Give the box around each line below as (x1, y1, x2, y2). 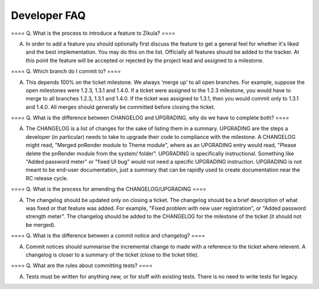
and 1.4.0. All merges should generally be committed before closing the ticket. (25, 103, 216, 111)
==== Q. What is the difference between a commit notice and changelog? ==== (11, 232, 206, 239)
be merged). (25, 221, 56, 228)
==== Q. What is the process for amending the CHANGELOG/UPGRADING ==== (11, 186, 207, 193)
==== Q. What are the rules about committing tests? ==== (11, 262, 153, 269)
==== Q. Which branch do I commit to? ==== (11, 68, 121, 75)
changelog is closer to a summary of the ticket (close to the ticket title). (25, 251, 199, 258)
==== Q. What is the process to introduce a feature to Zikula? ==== (11, 30, 175, 37)
